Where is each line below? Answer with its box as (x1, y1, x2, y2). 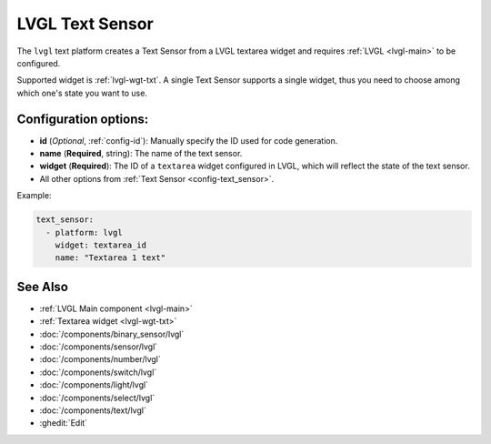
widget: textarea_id (55, 239, 147, 250)
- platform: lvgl (45, 227, 123, 237)
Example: (16, 190, 52, 201)
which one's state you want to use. (16, 87, 147, 98)
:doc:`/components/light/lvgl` (39, 379, 149, 390)
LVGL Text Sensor (16, 14, 154, 34)
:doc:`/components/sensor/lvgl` (39, 341, 158, 352)
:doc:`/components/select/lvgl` (39, 392, 155, 403)
